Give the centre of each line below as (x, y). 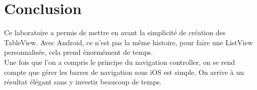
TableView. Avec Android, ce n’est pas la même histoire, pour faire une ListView (128, 42)
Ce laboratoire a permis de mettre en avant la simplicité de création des (115, 32)
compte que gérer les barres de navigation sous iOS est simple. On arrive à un (124, 72)
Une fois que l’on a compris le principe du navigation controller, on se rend (119, 62)
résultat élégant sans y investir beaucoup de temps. (83, 82)
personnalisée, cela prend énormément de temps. (78, 52)
